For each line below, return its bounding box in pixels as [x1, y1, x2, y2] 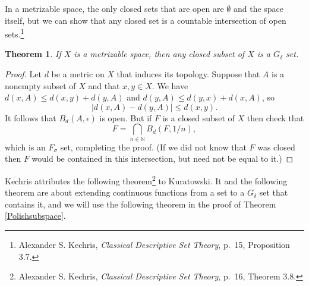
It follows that [5, 111, 56, 124]
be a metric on [51, 68, 105, 80]
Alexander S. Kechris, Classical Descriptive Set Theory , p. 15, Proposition [18, 238, 290, 250]
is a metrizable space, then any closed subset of [74, 48, 245, 60]
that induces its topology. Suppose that [116, 68, 260, 80]
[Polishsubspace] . [5, 209, 66, 222]
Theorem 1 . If [5, 48, 61, 60]
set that [259, 186, 288, 199]
